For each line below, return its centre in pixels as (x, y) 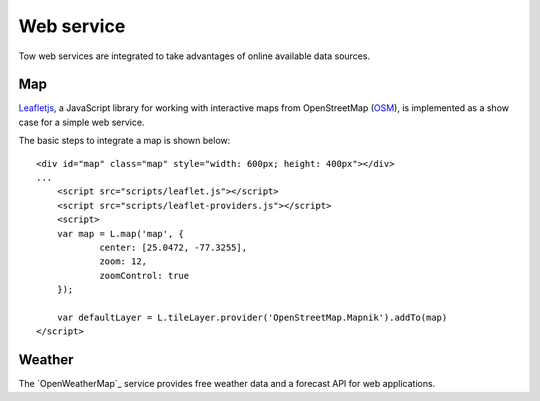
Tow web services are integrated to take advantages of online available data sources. (194, 56)
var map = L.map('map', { (120, 233)
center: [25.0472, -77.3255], (173, 247)
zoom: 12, (123, 261)
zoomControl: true (144, 275)
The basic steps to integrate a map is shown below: (124, 141)
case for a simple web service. (81, 122)
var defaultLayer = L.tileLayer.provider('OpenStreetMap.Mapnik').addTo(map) (252, 317)
